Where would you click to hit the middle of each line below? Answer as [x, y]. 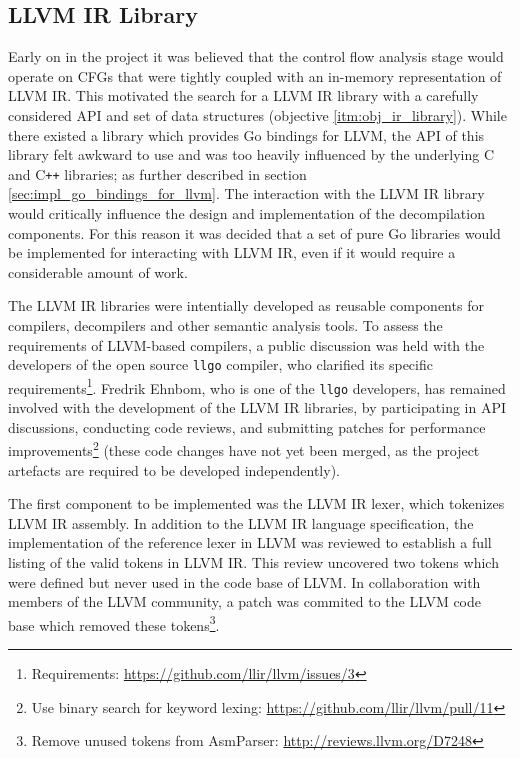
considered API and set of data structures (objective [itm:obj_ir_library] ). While [257, 114]
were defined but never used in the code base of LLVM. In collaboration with [244, 581]
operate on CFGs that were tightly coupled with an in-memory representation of [255, 75]
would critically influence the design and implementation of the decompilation [246, 213]
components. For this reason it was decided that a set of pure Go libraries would [254, 232]
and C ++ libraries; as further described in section [157, 173]
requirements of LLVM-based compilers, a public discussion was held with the [246, 344]
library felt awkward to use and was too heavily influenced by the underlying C [251, 154]
